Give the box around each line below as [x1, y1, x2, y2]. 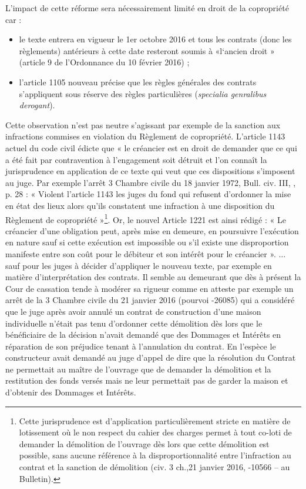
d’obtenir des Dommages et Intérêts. [5, 386, 136, 398]
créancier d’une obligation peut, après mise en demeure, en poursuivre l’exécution [5, 224, 299, 237]
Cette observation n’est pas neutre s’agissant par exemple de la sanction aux [5, 118, 281, 131]
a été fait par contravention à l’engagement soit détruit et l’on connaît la [5, 153, 267, 165]
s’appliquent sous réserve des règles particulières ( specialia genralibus [19, 87, 267, 99]
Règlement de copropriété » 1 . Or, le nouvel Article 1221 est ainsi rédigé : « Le [5, 211, 286, 225]
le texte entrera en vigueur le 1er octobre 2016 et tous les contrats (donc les [19, 33, 292, 45]
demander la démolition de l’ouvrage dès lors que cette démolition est [19, 437, 270, 450]
